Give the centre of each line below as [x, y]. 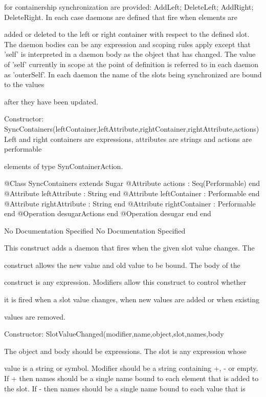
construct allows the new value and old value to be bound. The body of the [122, 265]
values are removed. [35, 316]
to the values [24, 84]
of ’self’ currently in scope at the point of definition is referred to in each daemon [131, 64]
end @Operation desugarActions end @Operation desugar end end [108, 213]
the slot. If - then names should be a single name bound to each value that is [125, 388]
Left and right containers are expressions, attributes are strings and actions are [128, 139]
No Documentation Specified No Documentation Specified [95, 230]
